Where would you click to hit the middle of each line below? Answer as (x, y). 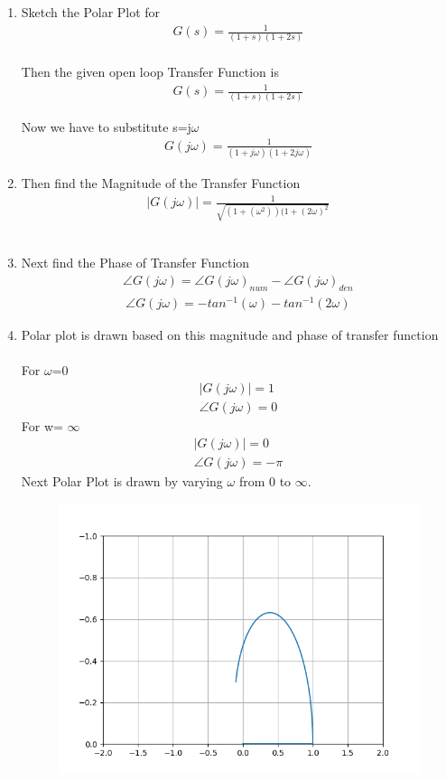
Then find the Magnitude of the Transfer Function (161, 182)
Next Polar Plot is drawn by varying (122, 481)
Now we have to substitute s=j (106, 126)
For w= (42, 425)
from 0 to (265, 481)
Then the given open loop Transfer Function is (150, 72)
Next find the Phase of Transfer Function (135, 263)
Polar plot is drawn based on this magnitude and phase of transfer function (230, 334)
